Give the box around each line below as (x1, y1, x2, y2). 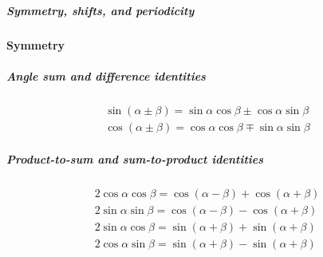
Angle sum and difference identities (6, 67, 206, 84)
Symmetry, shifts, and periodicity (6, 2, 195, 18)
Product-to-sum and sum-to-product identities (6, 151, 264, 168)
